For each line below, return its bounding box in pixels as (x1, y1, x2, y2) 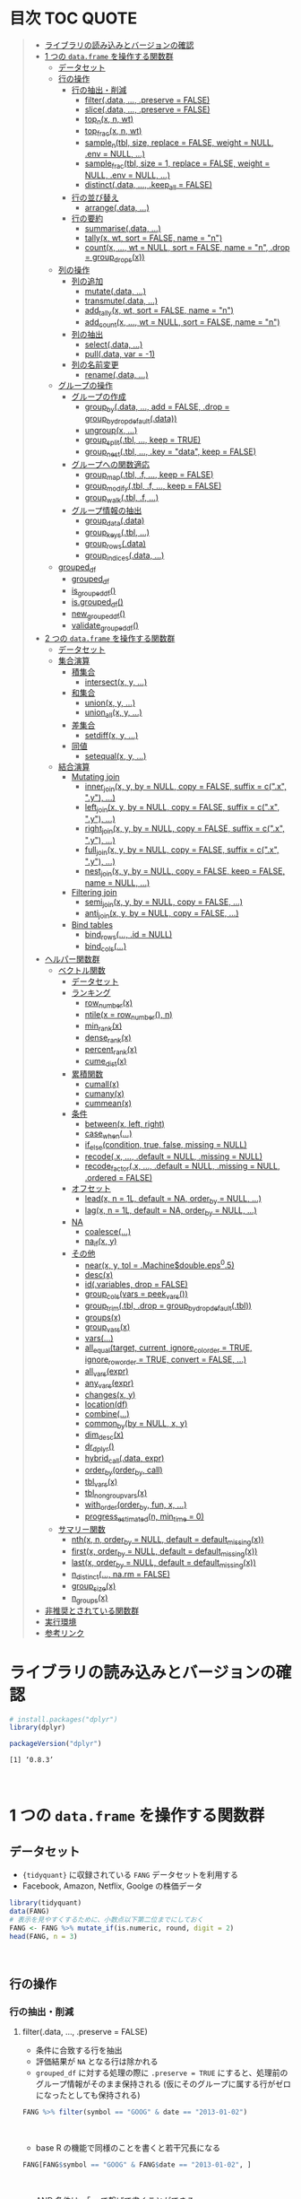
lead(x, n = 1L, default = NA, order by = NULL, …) (84, 1193, 262, 1206)
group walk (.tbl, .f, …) (84, 493, 159, 505)
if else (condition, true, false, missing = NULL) (84, 1139, 248, 1153)
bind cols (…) (84, 941, 127, 954)
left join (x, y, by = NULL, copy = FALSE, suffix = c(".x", (84, 802, 280, 815)
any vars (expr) (84, 1377, 134, 1391)
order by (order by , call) (84, 1464, 163, 1477)
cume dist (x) (84, 1055, 127, 1069)
